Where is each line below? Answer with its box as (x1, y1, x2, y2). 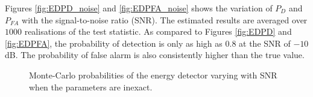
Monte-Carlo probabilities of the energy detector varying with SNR (29, 68, 277, 81)
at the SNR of (239, 37, 291, 49)
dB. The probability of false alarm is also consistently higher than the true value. (5, 48, 305, 61)
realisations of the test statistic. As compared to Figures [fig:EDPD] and (24, 25, 292, 38)
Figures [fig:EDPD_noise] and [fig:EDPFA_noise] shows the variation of (5, 2, 273, 14)
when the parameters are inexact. (29, 80, 153, 93)
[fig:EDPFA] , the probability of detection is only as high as (5, 37, 223, 49)
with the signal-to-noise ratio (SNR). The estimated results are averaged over (22, 13, 308, 26)
